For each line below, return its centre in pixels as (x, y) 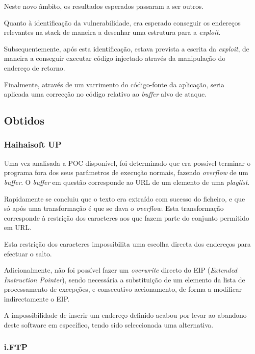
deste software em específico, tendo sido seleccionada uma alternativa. (109, 325)
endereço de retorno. (35, 67)
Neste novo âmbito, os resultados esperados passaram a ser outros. (104, 6)
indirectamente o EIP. (37, 298)
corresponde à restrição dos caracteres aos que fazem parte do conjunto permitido (127, 217)
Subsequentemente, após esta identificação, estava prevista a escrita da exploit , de (127, 48)
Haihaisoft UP (33, 144)
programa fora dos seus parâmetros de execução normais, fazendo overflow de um (126, 172)
